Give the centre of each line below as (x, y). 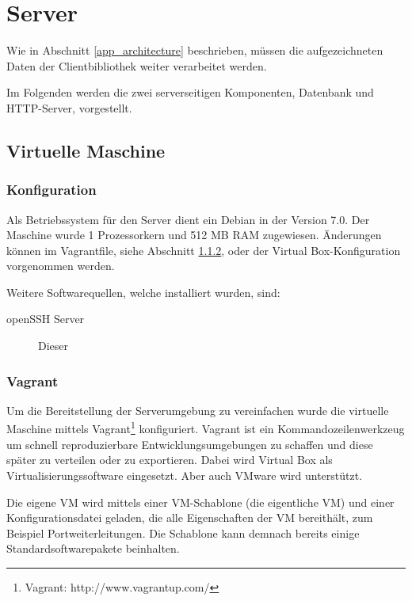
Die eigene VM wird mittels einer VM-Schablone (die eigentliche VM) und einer (200, 502)
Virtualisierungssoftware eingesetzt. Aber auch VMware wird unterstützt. (185, 475)
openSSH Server (46, 319)
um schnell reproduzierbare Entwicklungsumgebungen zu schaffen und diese (190, 444)
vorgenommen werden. (61, 266)
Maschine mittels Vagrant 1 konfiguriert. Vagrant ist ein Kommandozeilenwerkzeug (206, 428)
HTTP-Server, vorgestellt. (69, 107)
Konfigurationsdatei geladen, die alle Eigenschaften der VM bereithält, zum (190, 517)
